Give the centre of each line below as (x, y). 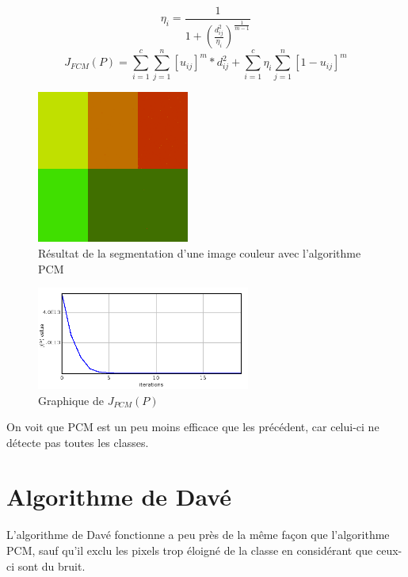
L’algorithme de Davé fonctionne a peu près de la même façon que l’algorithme (198, 535)
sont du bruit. (51, 566)
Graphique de (71, 400)
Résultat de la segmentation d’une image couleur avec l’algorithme (200, 252)
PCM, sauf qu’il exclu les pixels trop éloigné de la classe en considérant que (190, 550)
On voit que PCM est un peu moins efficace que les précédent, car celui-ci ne (193, 427)
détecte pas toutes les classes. (78, 442)
